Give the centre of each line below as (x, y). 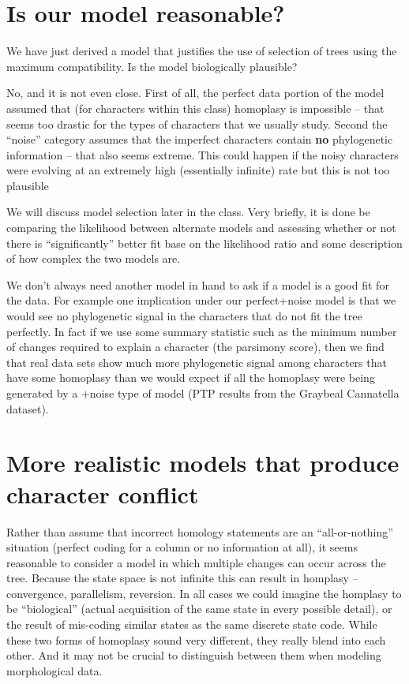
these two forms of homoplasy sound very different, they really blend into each (196, 639)
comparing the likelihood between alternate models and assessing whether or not (201, 228)
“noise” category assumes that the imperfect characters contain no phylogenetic (200, 139)
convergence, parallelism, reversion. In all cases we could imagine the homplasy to (204, 593)
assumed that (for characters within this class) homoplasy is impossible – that (195, 108)
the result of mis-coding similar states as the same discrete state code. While (192, 624)
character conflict (103, 493)
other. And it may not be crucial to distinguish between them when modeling (194, 655)
